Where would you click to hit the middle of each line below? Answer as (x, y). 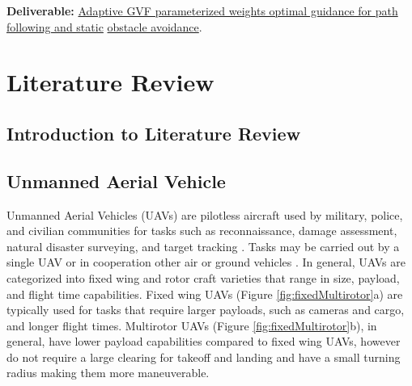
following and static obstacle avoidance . (104, 26)
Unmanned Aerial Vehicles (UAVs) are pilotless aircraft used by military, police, (205, 214)
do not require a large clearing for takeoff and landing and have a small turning (204, 357)
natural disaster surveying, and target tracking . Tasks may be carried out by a (203, 246)
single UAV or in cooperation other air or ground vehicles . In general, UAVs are (206, 262)
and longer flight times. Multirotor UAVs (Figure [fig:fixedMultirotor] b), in (192, 325)
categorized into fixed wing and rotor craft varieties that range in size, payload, (203, 277)
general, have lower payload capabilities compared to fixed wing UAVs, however (204, 341)
